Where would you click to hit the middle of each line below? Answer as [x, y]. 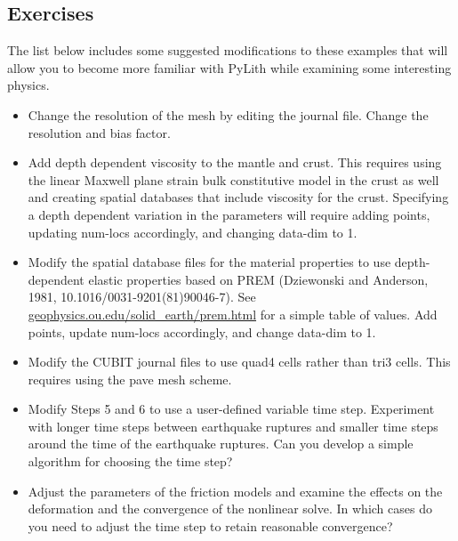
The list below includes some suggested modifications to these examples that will [228, 50]
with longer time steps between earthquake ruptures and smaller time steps [233, 426]
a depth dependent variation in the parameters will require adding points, [229, 214]
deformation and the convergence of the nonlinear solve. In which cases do [230, 509]
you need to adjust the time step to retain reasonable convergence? [210, 525]
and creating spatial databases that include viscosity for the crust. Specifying [238, 197]
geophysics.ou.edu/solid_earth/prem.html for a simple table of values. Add [233, 314]
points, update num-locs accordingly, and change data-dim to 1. [202, 331]
